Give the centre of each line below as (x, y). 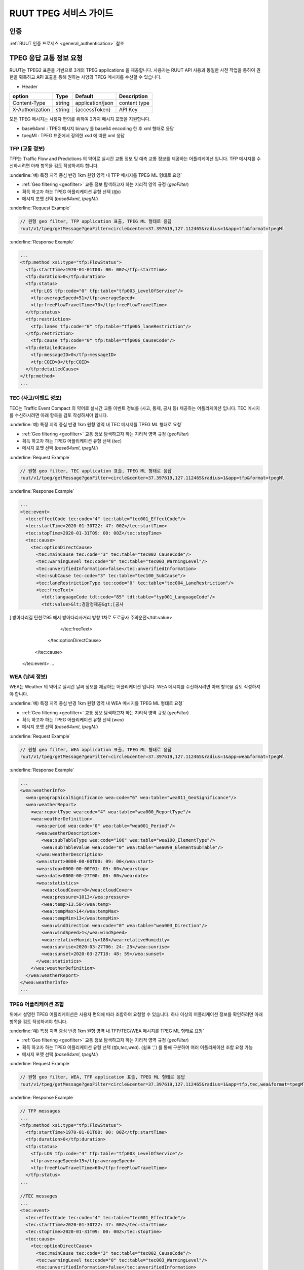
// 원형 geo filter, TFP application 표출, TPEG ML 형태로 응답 (96, 221)
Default (84, 97)
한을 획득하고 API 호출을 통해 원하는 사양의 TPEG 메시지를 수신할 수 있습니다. (86, 77)
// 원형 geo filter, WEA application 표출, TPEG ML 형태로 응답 (96, 750)
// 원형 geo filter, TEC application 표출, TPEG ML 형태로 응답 (96, 471)
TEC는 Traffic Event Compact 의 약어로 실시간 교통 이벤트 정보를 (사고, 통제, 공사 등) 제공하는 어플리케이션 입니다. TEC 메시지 (135, 408)
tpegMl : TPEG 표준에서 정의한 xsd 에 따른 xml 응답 (73, 135)
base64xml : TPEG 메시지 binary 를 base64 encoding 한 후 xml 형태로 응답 (98, 128)
